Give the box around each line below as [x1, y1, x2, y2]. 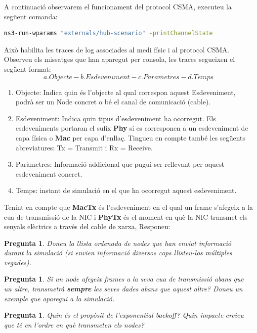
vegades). [4, 257, 32, 267]
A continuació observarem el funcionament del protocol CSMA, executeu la [4, 1, 232, 11]
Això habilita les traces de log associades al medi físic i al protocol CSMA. [4, 44, 229, 54]
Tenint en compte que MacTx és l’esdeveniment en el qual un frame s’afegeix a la [4, 201, 253, 212]
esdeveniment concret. [15, 168, 83, 179]
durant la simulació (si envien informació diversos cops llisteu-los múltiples [4, 247, 232, 258]
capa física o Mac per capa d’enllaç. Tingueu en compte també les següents [15, 132, 245, 143]
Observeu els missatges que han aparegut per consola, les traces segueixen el [4, 54, 235, 64]
